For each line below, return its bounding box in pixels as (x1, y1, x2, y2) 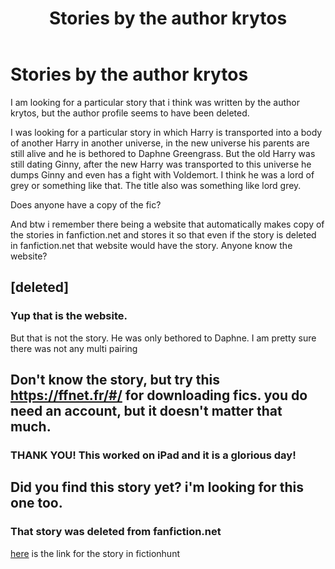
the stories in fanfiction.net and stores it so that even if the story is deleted (10, 228, 317, 241)
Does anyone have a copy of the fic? (10, 198, 162, 211)
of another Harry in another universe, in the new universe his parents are (10, 137, 310, 149)
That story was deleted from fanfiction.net (10, 525, 222, 539)
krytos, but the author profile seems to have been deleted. (10, 107, 250, 119)
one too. (10, 495, 63, 512)
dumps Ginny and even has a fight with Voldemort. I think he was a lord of (10, 168, 315, 181)
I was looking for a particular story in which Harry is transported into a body (10, 126, 323, 138)
